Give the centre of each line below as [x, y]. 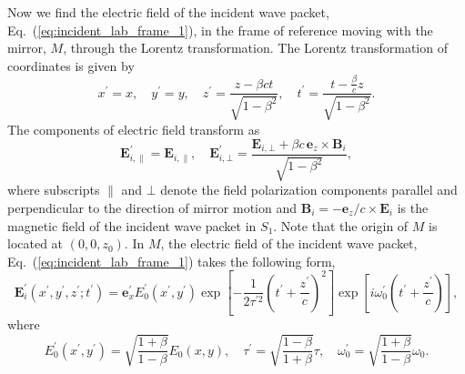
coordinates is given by [71, 65]
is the [413, 207]
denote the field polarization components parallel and [309, 190]
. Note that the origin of [341, 225]
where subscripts [54, 190]
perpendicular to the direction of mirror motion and [152, 207]
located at [35, 243]
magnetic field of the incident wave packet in [132, 225]
